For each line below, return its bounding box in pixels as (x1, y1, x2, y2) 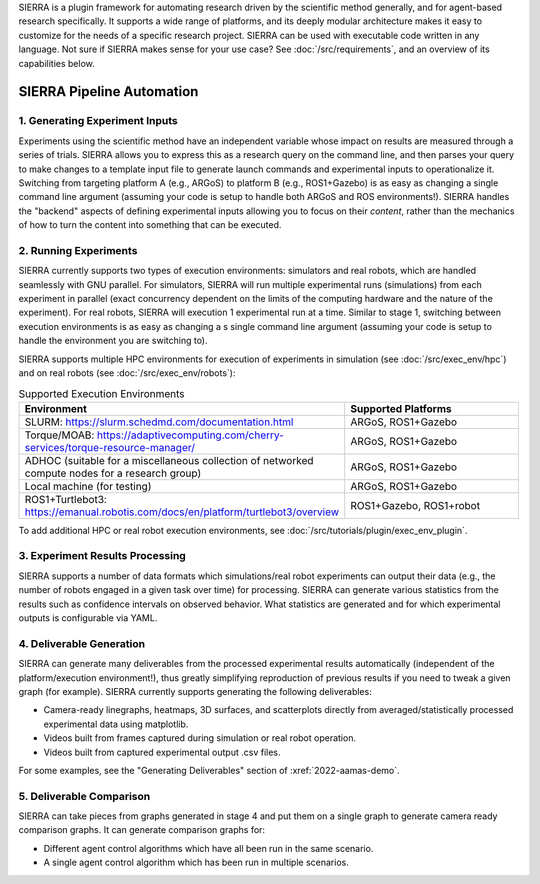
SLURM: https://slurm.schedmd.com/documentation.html (24, 415, 294, 429)
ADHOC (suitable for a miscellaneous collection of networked (24, 453, 314, 467)
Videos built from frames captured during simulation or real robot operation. (43, 732, 357, 744)
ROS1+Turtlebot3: (24, 492, 107, 506)
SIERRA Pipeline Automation (18, 83, 199, 100)
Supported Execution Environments (18, 386, 185, 400)
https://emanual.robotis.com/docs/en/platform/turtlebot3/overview (24, 505, 340, 519)
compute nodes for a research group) (24, 466, 202, 480)
